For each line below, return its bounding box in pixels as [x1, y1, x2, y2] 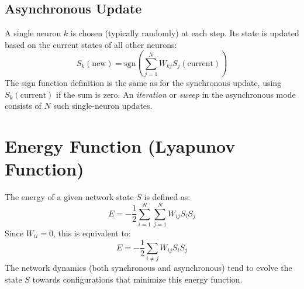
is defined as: [144, 191, 191, 203]
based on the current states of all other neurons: [5, 38, 177, 50]
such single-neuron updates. [53, 99, 153, 112]
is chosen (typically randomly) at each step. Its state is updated [70, 27, 299, 39]
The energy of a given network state [5, 191, 134, 203]
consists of [5, 99, 42, 112]
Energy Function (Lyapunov [5, 134, 236, 158]
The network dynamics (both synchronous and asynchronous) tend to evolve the [5, 262, 292, 274]
